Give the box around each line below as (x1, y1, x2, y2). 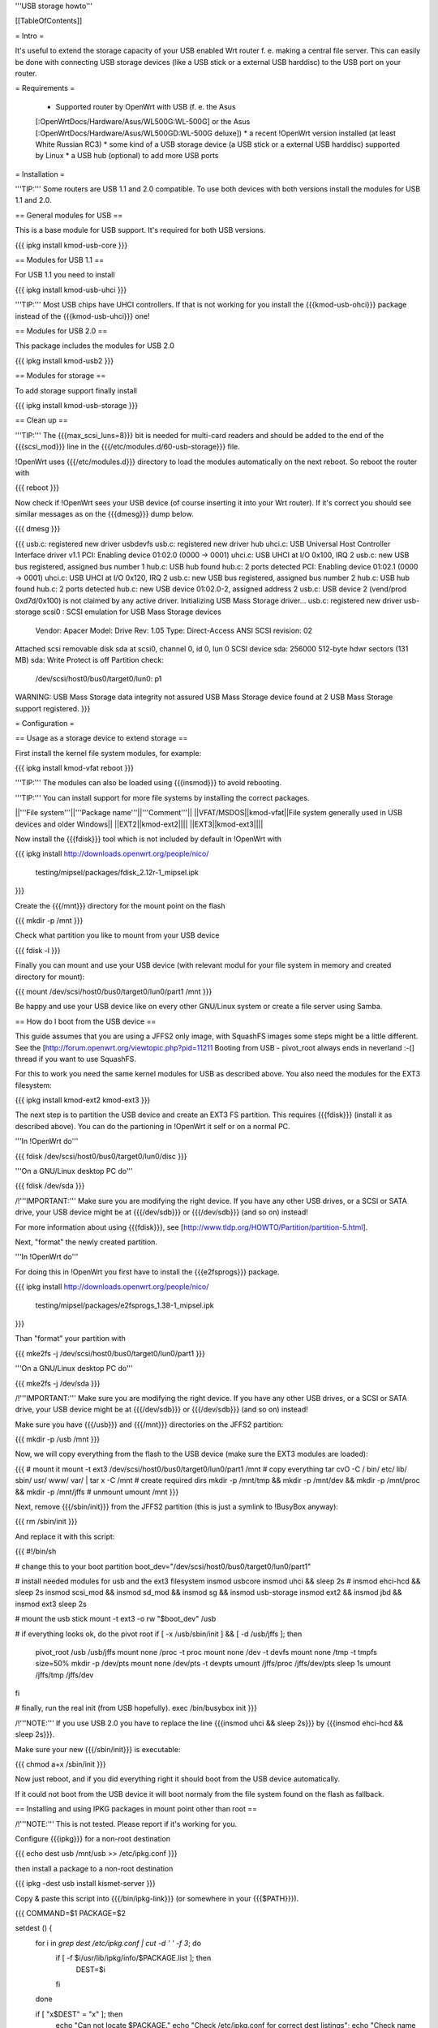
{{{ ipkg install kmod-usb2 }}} (15, 355, 114, 365)
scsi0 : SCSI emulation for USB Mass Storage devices (42, 607, 222, 617)
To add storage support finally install (15, 385, 138, 395)
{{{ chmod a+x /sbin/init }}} (15, 1759, 106, 1769)
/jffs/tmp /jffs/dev (35, 1669, 94, 1679)
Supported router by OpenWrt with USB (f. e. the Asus (55, 101, 236, 111)
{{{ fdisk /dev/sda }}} (15, 1181, 85, 1191)
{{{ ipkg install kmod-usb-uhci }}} (15, 285, 127, 294)
